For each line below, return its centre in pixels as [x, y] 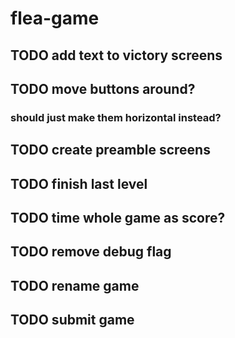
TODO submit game [72, 320]
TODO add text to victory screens [116, 55]
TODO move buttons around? [103, 88]
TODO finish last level [79, 183]
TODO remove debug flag [91, 252]
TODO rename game [75, 285]
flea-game [55, 18]
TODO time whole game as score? [118, 218]
